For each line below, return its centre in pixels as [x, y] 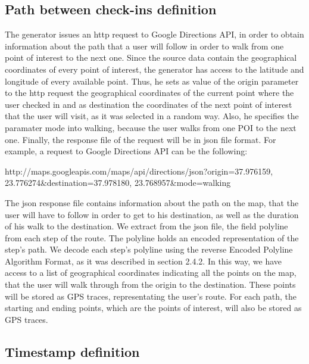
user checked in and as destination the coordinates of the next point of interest [149, 104]
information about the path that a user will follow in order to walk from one [144, 46]
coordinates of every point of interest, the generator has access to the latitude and [154, 69]
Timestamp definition [72, 351]
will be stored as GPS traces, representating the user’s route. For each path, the [151, 296]
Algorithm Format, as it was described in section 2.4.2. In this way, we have [143, 261]
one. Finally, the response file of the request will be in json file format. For [141, 139]
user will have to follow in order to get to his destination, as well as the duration [152, 214]
